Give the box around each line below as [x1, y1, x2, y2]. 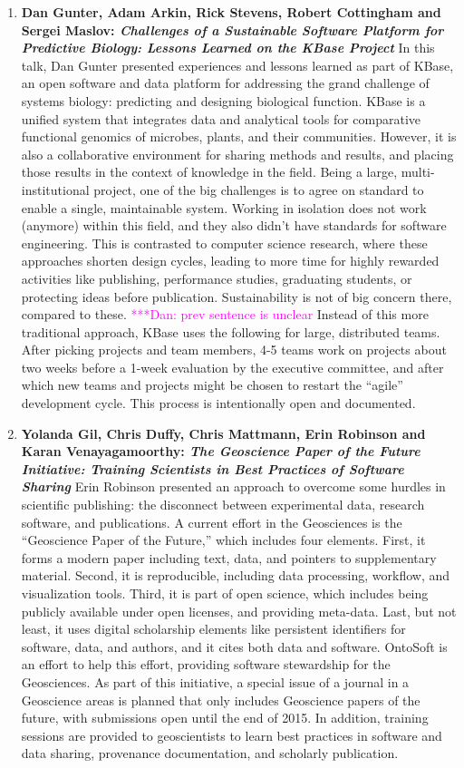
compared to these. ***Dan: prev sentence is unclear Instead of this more [21, 305, 429, 324]
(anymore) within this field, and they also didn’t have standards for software [21, 216, 447, 235]
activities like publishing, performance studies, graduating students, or [21, 268, 412, 287]
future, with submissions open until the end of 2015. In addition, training [21, 708, 429, 727]
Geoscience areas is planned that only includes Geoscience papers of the [21, 690, 420, 709]
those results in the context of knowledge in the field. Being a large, [21, 162, 398, 181]
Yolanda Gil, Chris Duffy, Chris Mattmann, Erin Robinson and [21, 423, 426, 442]
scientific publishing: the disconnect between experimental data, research [21, 495, 425, 514]
